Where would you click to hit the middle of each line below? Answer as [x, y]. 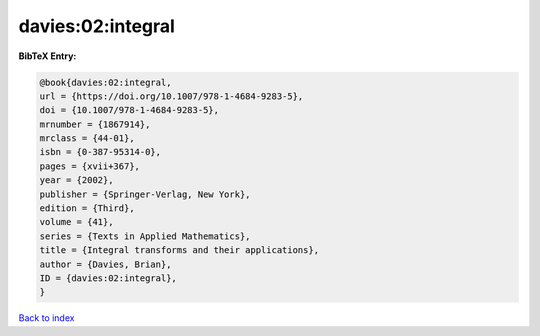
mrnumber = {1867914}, [95, 124]
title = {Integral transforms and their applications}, [179, 250]
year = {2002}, [76, 180]
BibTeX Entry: [47, 56]
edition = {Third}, [87, 208]
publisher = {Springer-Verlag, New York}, [145, 194]
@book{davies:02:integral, [105, 82]
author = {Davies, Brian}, [105, 264]
